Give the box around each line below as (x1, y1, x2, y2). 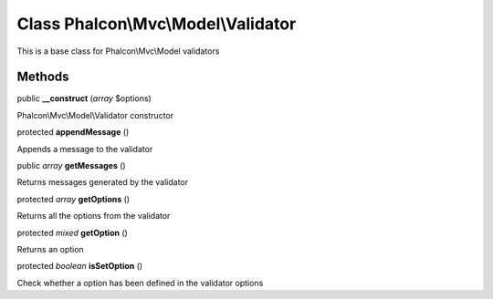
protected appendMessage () (16, 127, 130, 138)
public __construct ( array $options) (16, 93, 152, 104)
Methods (16, 69, 69, 85)
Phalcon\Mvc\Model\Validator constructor (16, 109, 173, 120)
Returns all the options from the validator (16, 211, 171, 222)
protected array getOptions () (16, 193, 131, 204)
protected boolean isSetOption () (16, 261, 143, 272)
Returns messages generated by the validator (16, 177, 189, 188)
